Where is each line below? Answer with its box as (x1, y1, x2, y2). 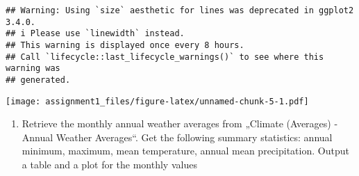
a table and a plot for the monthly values (22, 157, 197, 172)
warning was (6, 63, 60, 74)
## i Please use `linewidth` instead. (6, 29, 185, 39)
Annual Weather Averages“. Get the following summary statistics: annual (22, 129, 333, 144)
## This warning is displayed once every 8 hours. (6, 40, 244, 50)
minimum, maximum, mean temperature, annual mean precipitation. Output (22, 143, 349, 158)
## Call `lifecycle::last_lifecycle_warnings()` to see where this (6, 51, 324, 62)
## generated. (6, 74, 71, 85)
